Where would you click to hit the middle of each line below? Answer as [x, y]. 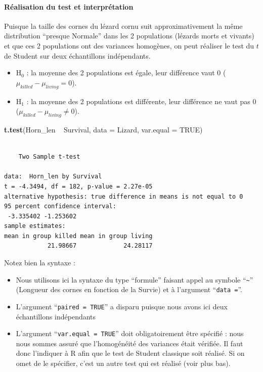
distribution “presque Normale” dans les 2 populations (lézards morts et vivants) [129, 36]
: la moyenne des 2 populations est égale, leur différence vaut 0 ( [126, 73]
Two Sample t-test [49, 157]
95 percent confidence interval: [60, 206]
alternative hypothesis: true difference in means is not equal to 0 [124, 196]
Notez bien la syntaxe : [40, 263]
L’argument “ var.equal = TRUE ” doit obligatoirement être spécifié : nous [130, 333]
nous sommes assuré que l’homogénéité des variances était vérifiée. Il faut [129, 343]
